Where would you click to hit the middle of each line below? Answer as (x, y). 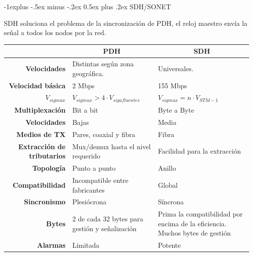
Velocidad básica (37, 85)
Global (168, 185)
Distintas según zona (103, 64)
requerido (86, 156)
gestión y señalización (104, 228)
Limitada (86, 245)
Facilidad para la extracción (199, 151)
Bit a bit (85, 110)
